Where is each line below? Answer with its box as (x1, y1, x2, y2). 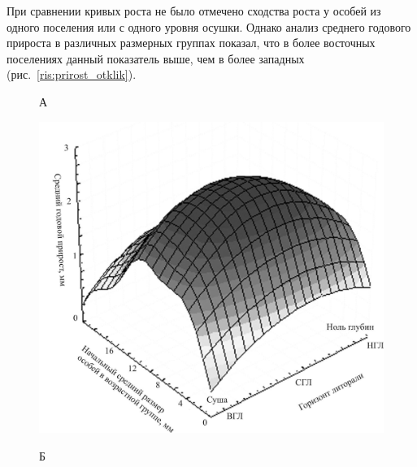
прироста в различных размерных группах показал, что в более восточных (7, 34, 376, 51)
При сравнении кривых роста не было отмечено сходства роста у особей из (7, 2, 381, 19)
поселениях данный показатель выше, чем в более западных (7, 50, 305, 67)
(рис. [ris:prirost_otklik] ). (7, 66, 137, 83)
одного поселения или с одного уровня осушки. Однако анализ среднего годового (7, 18, 411, 35)
